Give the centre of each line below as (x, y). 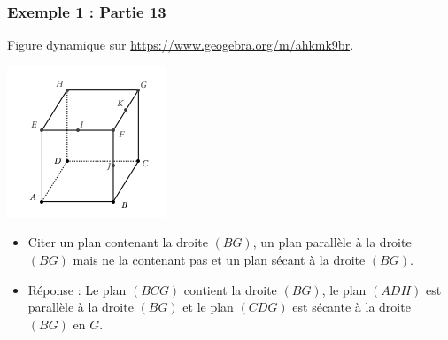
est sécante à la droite (351, 307)
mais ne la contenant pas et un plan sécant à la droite (219, 259)
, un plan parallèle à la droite (332, 242)
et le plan (208, 307)
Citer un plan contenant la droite (118, 242)
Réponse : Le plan (77, 289)
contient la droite (230, 289)
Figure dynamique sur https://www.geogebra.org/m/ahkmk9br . (181, 45)
